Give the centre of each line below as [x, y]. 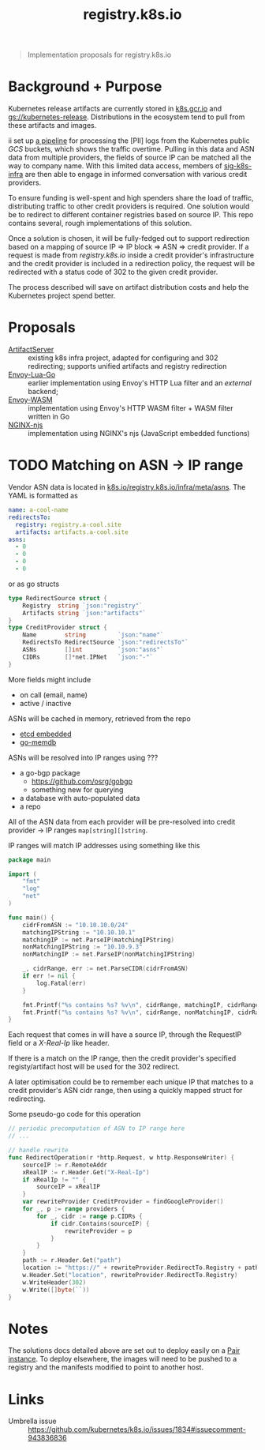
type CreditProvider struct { [58, 628]
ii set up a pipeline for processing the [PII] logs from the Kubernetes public [129, 141]
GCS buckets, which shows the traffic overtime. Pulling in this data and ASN [131, 149]
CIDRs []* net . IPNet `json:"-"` [88, 657]
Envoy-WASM [30, 400]
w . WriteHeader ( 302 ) [54, 1282]
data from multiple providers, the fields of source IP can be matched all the [130, 158]
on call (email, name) [54, 695]
